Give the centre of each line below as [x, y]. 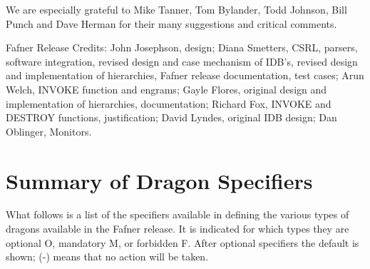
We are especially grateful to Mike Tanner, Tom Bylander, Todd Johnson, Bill [176, 9]
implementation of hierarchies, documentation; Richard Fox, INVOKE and [169, 103]
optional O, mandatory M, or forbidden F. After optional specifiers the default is [183, 242]
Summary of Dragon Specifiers [159, 180]
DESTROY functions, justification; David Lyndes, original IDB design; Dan [171, 117]
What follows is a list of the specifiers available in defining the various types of [178, 214]
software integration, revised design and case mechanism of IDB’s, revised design [182, 61]
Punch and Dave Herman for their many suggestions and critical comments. [171, 23]
